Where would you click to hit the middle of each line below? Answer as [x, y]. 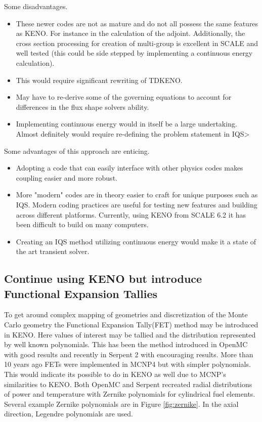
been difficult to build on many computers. [82, 224]
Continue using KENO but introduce [103, 279]
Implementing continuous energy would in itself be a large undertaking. [126, 124]
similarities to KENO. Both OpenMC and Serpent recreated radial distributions [128, 384]
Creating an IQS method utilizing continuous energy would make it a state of [136, 241]
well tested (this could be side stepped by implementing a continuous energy [134, 53]
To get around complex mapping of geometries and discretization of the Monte [126, 314]
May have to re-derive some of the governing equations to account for [124, 97]
